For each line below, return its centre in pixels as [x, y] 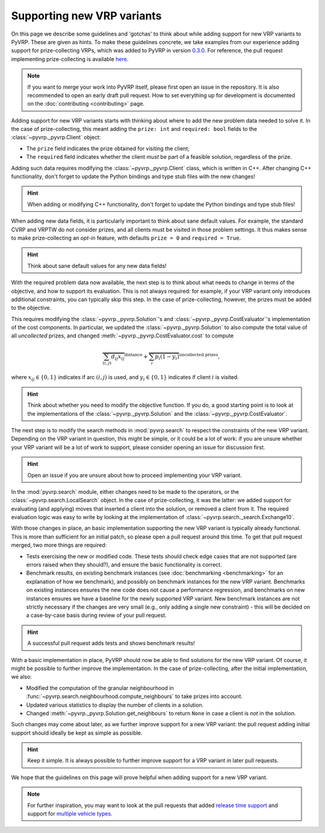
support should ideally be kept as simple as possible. [77, 733]
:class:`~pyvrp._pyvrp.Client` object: [56, 137]
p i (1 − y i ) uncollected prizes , [187, 357]
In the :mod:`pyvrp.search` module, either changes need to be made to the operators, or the [125, 491]
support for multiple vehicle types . [70, 814]
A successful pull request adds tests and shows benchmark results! [111, 643]
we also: [22, 677]
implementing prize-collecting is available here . [70, 59]
